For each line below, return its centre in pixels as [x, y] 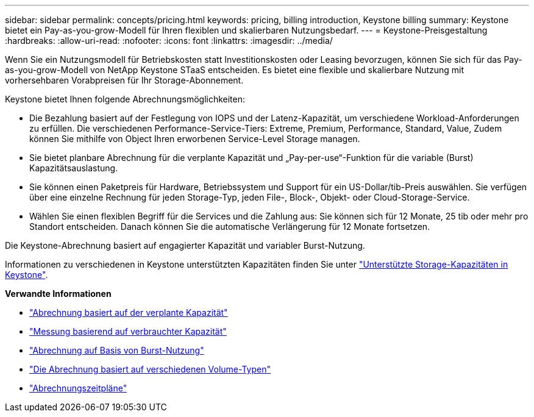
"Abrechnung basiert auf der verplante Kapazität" [129, 312]
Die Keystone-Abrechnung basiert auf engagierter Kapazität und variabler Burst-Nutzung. [185, 245]
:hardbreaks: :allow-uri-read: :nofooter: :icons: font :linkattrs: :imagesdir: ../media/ [169, 41]
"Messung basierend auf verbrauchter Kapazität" [128, 331]
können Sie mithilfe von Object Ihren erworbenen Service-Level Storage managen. [195, 139]
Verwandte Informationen [58, 294]
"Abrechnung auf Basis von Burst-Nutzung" [117, 350]
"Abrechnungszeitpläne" [78, 388]
